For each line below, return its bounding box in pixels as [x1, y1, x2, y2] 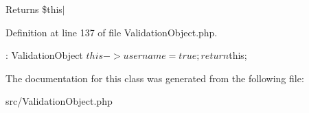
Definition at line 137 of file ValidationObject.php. [5, 25, 218, 39]
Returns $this [5, 2, 62, 16]
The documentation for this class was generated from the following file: [5, 71, 304, 85]
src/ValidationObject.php [5, 94, 113, 108]
